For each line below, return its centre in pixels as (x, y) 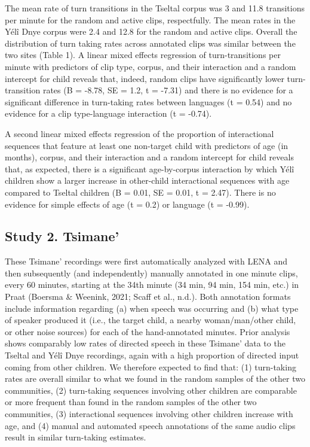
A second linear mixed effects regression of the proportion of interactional (139, 133)
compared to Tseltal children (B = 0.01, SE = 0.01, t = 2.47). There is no (140, 192)
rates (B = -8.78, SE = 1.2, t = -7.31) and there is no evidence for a (168, 90)
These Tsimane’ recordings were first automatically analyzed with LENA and (146, 261)
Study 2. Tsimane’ (62, 236)
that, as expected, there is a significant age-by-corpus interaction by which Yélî (150, 168)
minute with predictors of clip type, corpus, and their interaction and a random (151, 66)
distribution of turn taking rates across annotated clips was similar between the (150, 43)
